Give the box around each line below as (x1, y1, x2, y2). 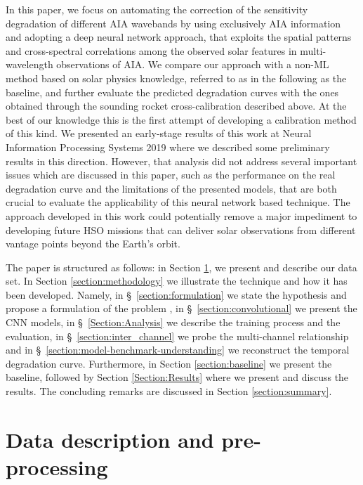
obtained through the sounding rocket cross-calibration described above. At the (6, 98, 347, 113)
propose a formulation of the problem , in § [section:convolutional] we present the (6, 301, 357, 316)
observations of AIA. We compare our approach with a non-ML (56, 57, 329, 72)
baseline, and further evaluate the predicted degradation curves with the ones (6, 84, 339, 99)
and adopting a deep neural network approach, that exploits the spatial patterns (6, 30, 352, 44)
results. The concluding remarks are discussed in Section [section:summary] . (6, 384, 332, 399)
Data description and (6, 425, 214, 453)
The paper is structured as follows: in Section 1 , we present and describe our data (6, 259, 357, 274)
